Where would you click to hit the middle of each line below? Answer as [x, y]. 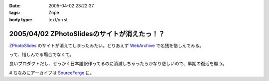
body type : [21, 19]
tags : [15, 13]
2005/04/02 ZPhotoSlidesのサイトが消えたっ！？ [87, 34]
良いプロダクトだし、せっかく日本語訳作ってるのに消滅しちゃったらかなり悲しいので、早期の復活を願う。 [118, 64]
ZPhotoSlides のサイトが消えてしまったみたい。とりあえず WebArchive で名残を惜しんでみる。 [107, 45]
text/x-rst [58, 19]
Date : [15, 6]
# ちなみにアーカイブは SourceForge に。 [52, 73]
